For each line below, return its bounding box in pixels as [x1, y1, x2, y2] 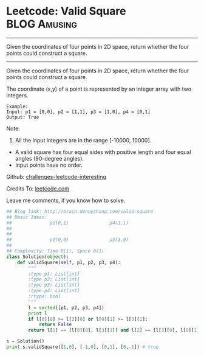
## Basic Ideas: [6, 214, 47, 220]
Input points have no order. [15, 161, 83, 169]
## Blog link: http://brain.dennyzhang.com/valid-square [6, 208, 154, 214]
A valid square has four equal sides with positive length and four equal [15, 148, 191, 156]
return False [38, 321, 72, 328]
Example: [6, 103, 29, 110]
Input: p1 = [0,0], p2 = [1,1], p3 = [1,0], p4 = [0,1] [6, 108, 151, 115]
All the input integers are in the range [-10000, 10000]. [15, 136, 152, 144]
